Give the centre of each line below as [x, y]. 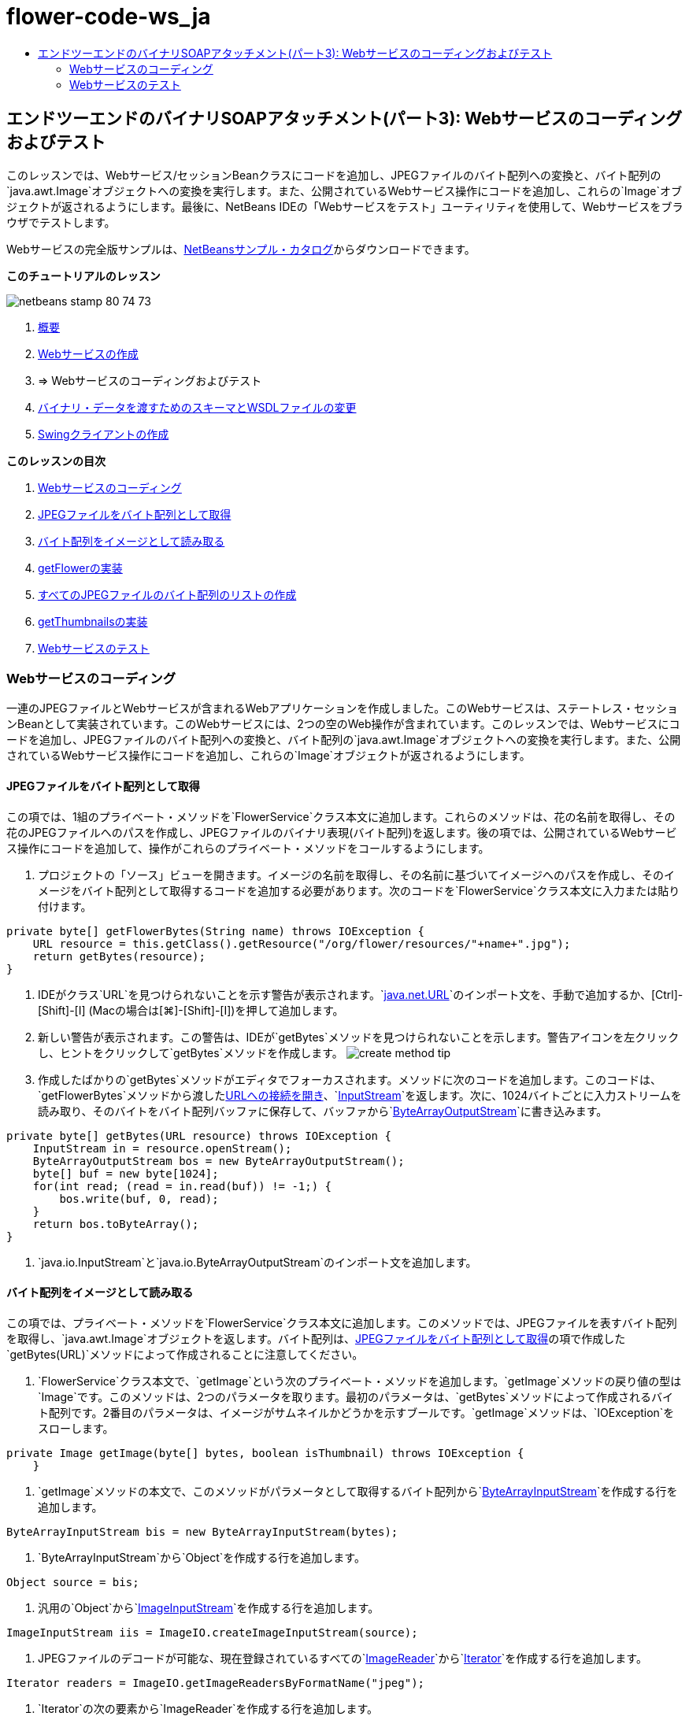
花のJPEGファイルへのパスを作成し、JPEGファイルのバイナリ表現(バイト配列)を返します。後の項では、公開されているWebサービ [342, 832]
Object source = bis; [73, 1582]
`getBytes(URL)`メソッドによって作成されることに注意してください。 [185, 1354]
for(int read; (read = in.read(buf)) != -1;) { [182, 1186]
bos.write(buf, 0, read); [139, 1198]
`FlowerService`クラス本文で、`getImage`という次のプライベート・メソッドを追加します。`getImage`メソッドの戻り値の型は [360, 1381]
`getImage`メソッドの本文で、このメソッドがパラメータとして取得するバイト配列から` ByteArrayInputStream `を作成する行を [358, 1491]
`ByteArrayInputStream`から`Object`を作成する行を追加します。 [202, 1557]
